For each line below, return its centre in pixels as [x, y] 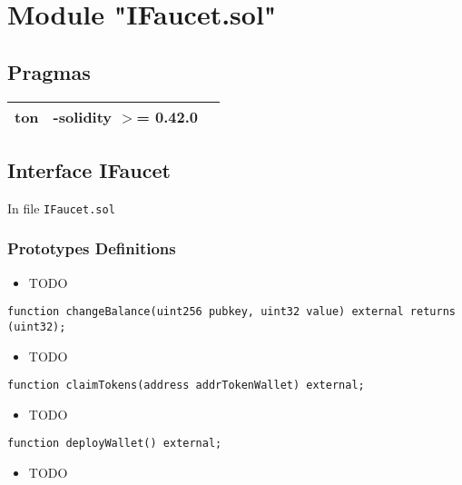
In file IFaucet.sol [61, 208]
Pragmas [49, 71]
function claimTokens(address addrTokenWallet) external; [186, 386]
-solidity [83, 116]
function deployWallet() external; [115, 444]
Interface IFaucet [89, 169]
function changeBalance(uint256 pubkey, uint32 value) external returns [231, 312]
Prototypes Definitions [92, 248]
